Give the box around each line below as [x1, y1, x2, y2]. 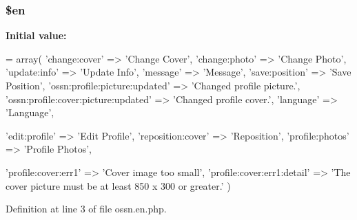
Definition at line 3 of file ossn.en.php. [6, 201, 167, 216]
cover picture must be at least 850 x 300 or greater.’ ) [6, 178, 231, 192]
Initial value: [6, 28, 67, 43]
